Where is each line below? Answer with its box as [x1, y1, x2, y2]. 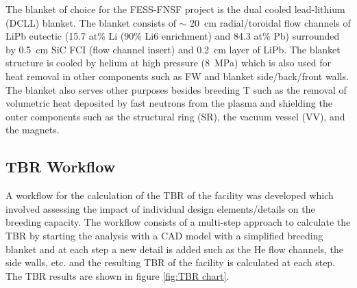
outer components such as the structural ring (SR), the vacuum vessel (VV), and [5, 109, 345, 123]
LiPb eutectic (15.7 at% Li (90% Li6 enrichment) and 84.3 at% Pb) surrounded [5, 29, 340, 43]
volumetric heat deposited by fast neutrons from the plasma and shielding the [5, 96, 332, 110]
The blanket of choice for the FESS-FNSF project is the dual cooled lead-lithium [5, 2, 345, 16]
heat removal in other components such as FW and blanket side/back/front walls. [5, 68, 349, 83]
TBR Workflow [5, 156, 116, 177]
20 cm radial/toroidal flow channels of [190, 15, 351, 29]
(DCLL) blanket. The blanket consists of [5, 15, 176, 29]
